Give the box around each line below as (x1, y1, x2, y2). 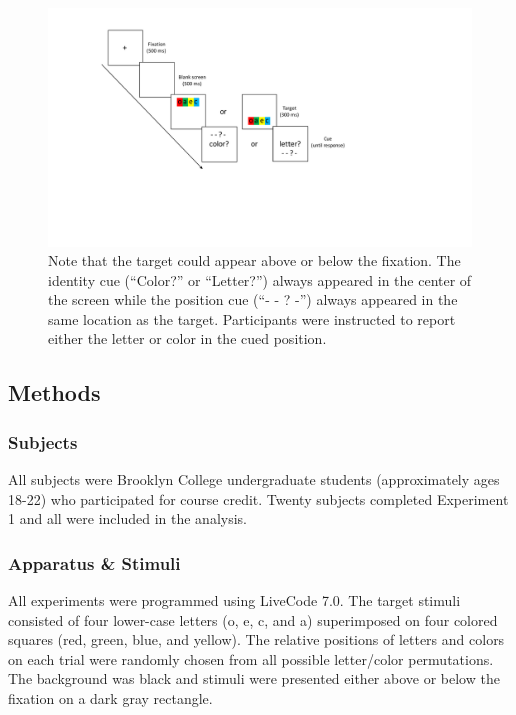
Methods (8, 377, 101, 408)
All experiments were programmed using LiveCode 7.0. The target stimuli (8, 590, 461, 611)
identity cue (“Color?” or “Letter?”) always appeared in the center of (48, 269, 472, 290)
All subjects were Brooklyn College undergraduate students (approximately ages (8, 469, 500, 490)
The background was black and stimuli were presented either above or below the (8, 668, 500, 689)
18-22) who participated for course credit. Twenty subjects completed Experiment (8, 488, 509, 509)
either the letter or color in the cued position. (48, 328, 327, 349)
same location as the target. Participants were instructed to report (48, 308, 456, 329)
